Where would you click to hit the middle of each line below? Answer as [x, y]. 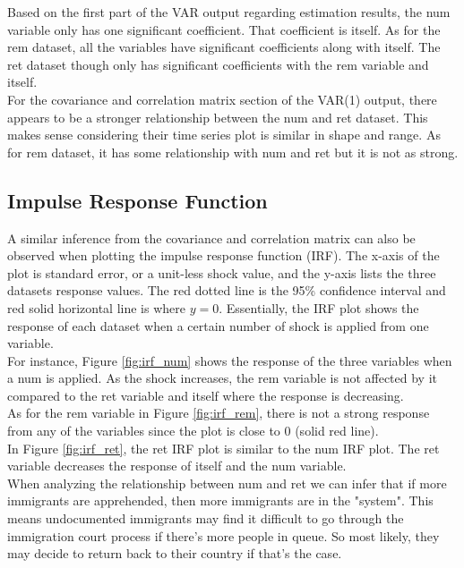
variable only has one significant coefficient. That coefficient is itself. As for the [224, 29]
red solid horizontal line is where [96, 307]
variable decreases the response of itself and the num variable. [177, 466]
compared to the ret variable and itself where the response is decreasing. [206, 395]
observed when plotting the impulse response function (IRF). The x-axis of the [223, 255]
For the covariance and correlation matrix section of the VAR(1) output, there [222, 99]
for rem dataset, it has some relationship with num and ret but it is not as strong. [233, 152]
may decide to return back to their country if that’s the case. [175, 553]
